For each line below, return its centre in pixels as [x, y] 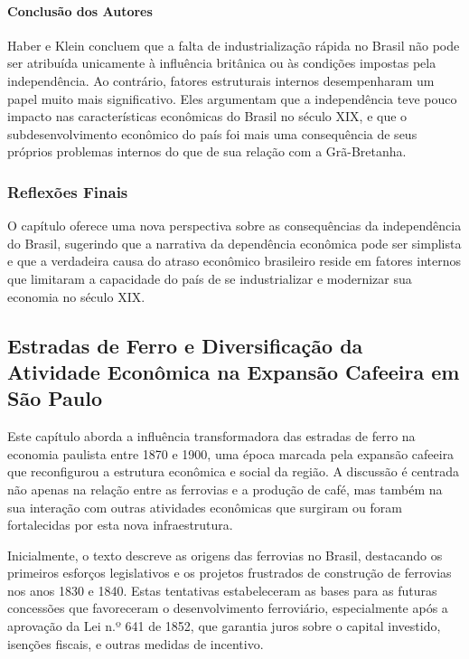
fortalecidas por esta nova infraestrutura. [120, 525]
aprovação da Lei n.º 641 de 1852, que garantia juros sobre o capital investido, [224, 626]
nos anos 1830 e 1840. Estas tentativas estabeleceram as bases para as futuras [222, 590]
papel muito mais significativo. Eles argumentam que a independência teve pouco [232, 98]
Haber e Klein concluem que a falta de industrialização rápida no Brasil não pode [234, 45]
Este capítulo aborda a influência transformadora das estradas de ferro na [211, 436]
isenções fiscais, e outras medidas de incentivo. [136, 643]
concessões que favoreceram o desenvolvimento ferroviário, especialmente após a [228, 608]
